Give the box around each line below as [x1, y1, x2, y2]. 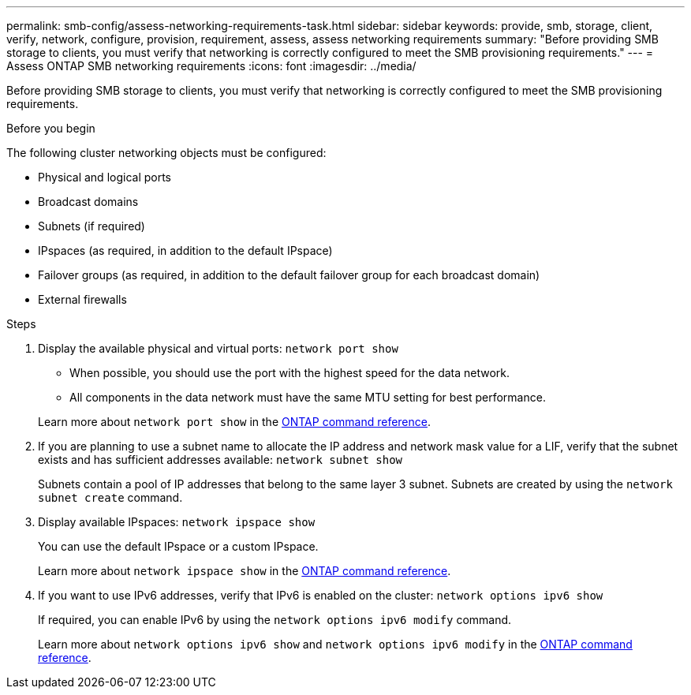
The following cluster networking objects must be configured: [6, 146, 327, 159]
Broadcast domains [38, 195, 139, 208]
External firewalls [38, 293, 127, 306]
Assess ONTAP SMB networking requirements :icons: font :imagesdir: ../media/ [6, 59, 416, 73]
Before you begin [6, 121, 95, 135]
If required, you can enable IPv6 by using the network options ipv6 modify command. [38, 613, 512, 626]
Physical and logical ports [38, 170, 172, 184]
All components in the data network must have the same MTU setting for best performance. [69, 390, 546, 404]
